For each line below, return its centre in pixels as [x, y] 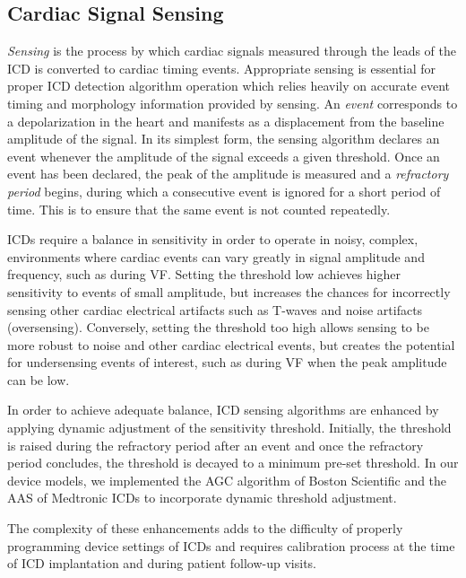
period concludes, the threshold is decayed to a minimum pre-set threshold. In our [233, 463]
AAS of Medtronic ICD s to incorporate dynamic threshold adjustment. [202, 498]
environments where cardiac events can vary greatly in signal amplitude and [216, 256]
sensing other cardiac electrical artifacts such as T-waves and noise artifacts [215, 309]
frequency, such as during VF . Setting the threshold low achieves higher [204, 274]
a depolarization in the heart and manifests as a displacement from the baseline [226, 121]
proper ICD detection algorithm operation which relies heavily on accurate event [229, 86]
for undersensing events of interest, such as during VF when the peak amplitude [227, 362]
